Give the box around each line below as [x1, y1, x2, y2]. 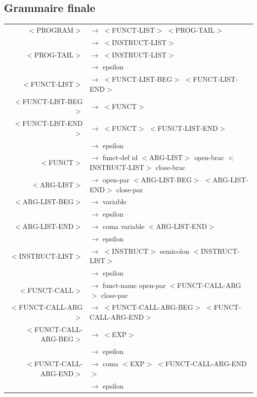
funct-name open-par [102, 280, 166, 290]
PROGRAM [36, 24, 74, 35]
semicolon [160, 245, 189, 256]
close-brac [156, 162, 186, 172]
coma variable [102, 221, 145, 231]
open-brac [194, 152, 224, 163]
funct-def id [102, 152, 138, 163]
